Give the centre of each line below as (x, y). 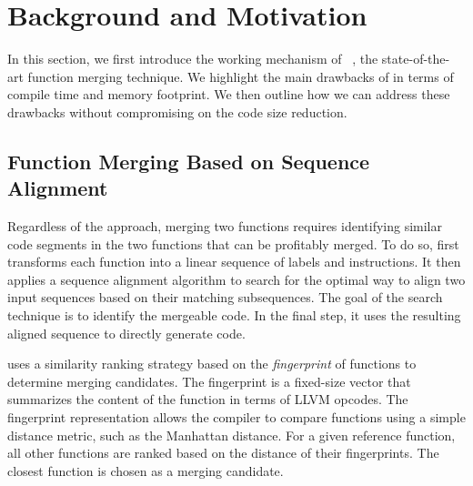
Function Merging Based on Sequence (189, 161)
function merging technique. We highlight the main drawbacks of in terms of (241, 76)
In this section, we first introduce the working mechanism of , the (193, 59)
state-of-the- (416, 59)
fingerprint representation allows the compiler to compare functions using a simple (236, 417)
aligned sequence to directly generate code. (126, 333)
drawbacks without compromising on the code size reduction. (177, 111)
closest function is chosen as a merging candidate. (146, 470)
